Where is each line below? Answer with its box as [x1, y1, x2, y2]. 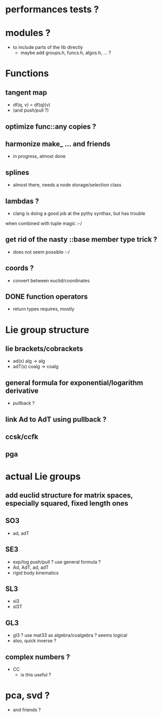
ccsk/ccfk [5, 432, 39, 441]
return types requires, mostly [12, 306, 75, 312]
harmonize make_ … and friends [5, 139, 111, 148]
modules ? [5, 27, 51, 39]
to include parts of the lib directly [12, 44, 83, 50]
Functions [5, 68, 49, 79]
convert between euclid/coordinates [12, 277, 90, 283]
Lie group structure [5, 324, 89, 335]
